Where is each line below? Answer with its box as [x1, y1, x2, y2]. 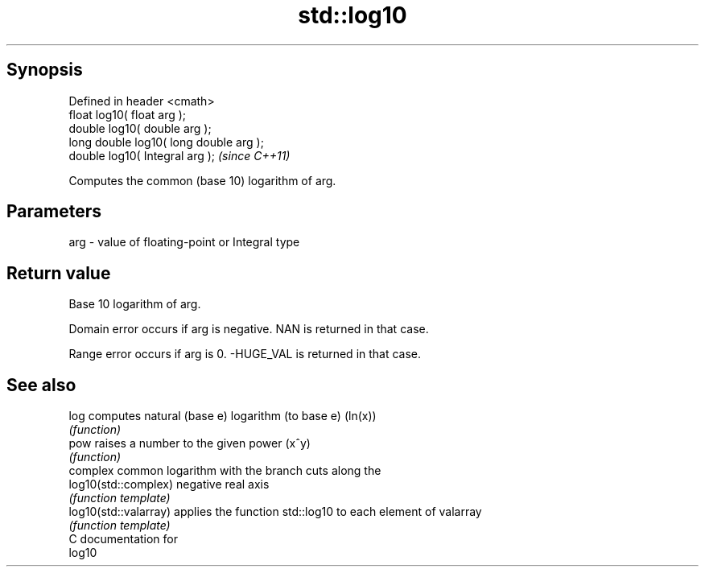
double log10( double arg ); [68, 121, 212, 135]
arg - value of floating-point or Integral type [68, 235, 300, 249]
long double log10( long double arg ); [68, 134, 264, 149]
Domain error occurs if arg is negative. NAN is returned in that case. [68, 322, 429, 336]
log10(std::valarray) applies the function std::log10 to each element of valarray [68, 505, 482, 519]
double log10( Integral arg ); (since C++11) [68, 148, 291, 163]
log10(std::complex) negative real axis [68, 477, 270, 492]
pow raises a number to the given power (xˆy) [68, 436, 311, 451]
